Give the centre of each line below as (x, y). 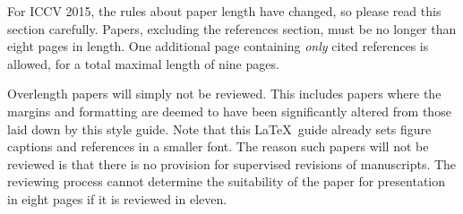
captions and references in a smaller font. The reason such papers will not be (218, 146)
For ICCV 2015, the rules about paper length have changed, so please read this (224, 11)
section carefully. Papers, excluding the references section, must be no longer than (232, 28)
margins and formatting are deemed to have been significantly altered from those (229, 111)
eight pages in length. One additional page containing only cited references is (218, 46)
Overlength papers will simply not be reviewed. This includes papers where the (224, 94)
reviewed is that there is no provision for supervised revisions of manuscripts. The (232, 163)
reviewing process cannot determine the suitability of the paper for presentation (227, 181)
